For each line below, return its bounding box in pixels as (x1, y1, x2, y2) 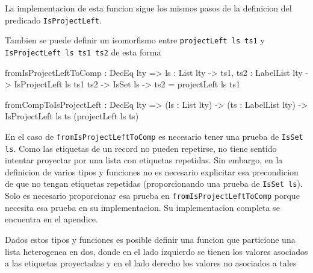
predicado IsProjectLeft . (5, 13, 102, 26)
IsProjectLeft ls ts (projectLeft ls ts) (5, 110, 139, 122)
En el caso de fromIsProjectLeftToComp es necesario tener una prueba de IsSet (5, 130, 303, 142)
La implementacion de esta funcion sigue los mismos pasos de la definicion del (5, 2, 292, 14)
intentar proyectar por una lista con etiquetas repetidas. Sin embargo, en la (5, 154, 283, 166)
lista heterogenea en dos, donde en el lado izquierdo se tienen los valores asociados (5, 245, 308, 257)
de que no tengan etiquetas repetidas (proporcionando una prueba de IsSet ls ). (5, 177, 303, 190)
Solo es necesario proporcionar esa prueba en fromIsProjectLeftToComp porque (5, 189, 300, 202)
